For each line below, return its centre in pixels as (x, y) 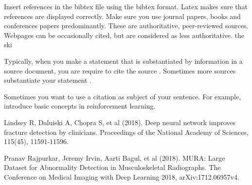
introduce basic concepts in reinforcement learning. (80, 106)
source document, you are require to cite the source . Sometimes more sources (120, 70)
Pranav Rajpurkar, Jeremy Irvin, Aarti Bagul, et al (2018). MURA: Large (115, 157)
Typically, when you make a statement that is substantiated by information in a (123, 61)
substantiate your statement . (48, 80)
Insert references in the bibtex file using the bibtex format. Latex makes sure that (126, 6)
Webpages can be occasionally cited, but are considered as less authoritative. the (124, 35)
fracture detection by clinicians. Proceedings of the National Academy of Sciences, (126, 132)
